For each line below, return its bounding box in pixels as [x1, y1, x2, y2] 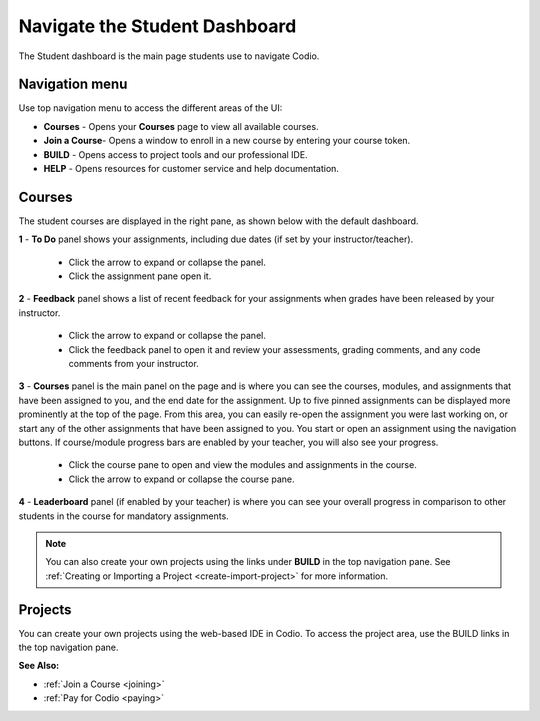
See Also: [18, 660, 60, 672]
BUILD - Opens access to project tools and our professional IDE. [43, 148, 309, 160]
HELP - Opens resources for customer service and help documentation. [43, 163, 340, 175]
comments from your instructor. [68, 358, 199, 370]
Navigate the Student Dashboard [18, 15, 297, 37]
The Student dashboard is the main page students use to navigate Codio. [18, 50, 320, 62]
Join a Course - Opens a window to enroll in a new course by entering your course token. [43, 135, 411, 147]
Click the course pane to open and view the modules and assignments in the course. [68, 459, 417, 471]
